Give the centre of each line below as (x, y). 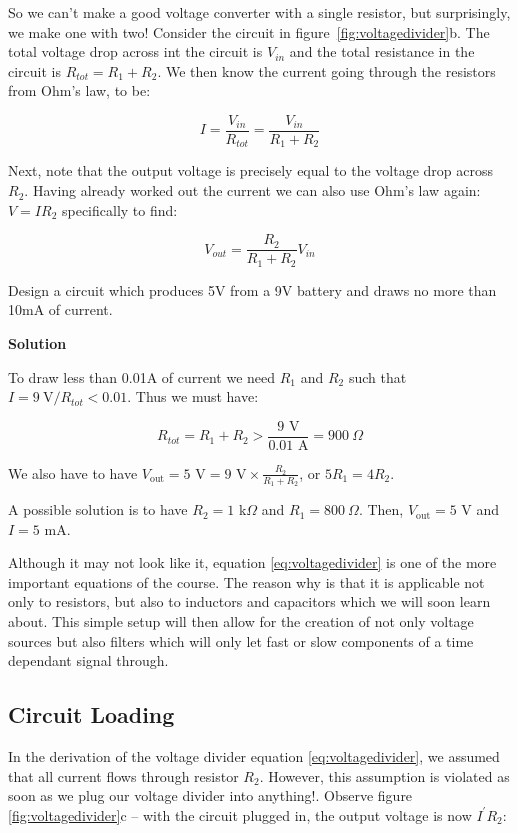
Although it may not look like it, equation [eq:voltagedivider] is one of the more (252, 562)
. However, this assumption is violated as (384, 775)
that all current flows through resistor (123, 775)
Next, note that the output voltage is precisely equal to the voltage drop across (250, 170)
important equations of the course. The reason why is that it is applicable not (246, 581)
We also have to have (73, 472)
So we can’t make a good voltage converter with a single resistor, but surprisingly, (259, 12)
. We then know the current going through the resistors (326, 70)
